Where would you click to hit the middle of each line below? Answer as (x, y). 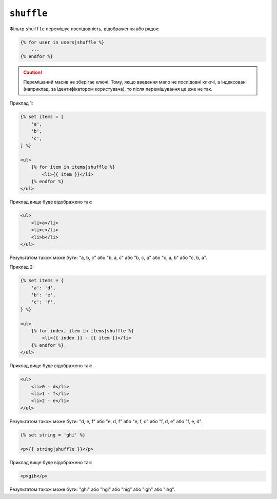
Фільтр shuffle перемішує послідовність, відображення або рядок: (85, 29)
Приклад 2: (22, 267)
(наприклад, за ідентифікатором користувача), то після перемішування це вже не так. (118, 89)
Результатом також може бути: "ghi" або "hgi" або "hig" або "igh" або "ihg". (92, 489)
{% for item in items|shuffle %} (73, 167)
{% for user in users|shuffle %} (62, 42)
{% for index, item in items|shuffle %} (83, 331)
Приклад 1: (21, 103)
